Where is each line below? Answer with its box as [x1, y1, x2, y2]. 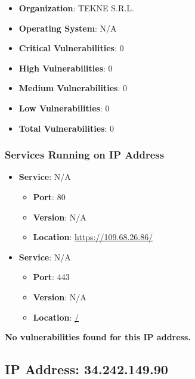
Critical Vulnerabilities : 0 [18, 42, 124, 54]
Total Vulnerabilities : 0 [18, 122, 114, 134]
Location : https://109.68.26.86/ [33, 231, 153, 243]
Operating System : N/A [18, 21, 117, 34]
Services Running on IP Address [5, 147, 165, 162]
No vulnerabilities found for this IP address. [5, 331, 191, 343]
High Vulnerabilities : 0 [18, 61, 113, 74]
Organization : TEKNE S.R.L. [18, 2, 134, 14]
